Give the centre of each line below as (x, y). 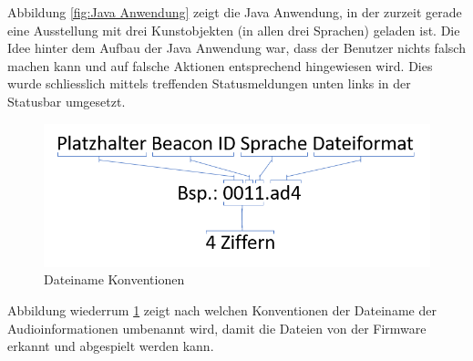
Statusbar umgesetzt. (67, 101)
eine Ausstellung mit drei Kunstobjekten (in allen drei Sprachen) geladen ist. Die (234, 30)
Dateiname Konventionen (114, 279)
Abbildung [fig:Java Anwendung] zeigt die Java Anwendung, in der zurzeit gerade (235, 12)
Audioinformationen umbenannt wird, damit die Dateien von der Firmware (217, 328)
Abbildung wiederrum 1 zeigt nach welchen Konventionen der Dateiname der (222, 310)
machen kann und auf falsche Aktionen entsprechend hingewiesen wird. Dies (220, 65)
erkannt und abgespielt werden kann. (111, 346)
